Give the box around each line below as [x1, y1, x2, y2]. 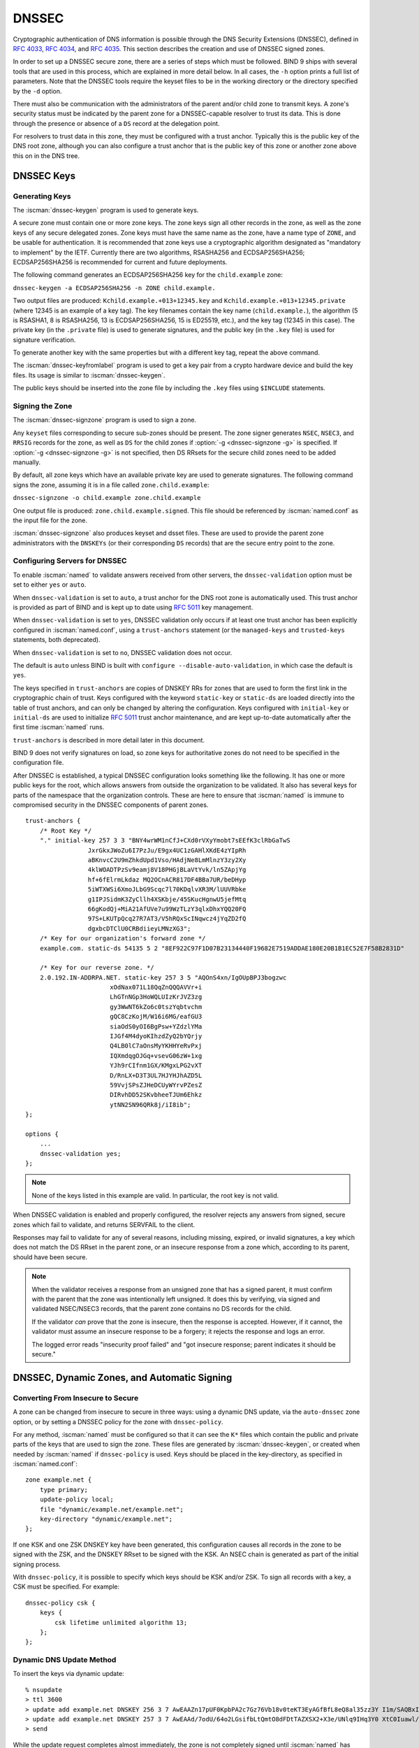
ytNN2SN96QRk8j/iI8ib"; [109, 1101, 191, 1108]
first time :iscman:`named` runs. [13, 723, 105, 731]
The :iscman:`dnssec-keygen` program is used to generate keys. [13, 206, 199, 214]
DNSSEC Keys [13, 170, 76, 182]
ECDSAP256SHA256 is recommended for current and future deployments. [13, 257, 228, 266]
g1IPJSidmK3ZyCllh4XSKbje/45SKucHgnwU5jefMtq [87, 895, 247, 903]
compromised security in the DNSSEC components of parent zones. [13, 801, 209, 809]
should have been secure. [13, 1252, 88, 1261]
